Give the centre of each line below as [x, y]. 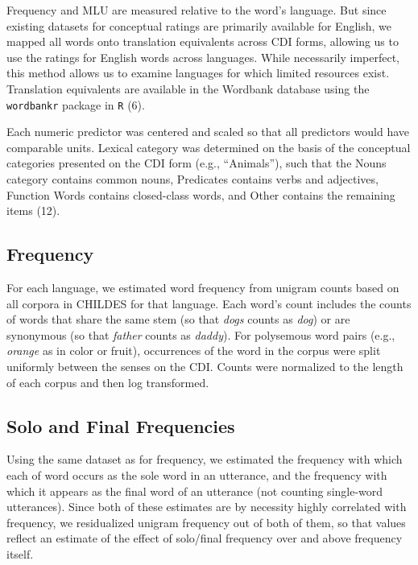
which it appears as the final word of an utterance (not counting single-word [195, 491]
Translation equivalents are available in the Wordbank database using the [188, 88]
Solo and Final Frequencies [121, 425]
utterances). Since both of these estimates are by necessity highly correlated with [207, 507]
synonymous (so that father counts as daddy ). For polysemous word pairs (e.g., [201, 334]
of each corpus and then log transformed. [108, 382]
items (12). [33, 210]
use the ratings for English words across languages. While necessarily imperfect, [203, 57]
